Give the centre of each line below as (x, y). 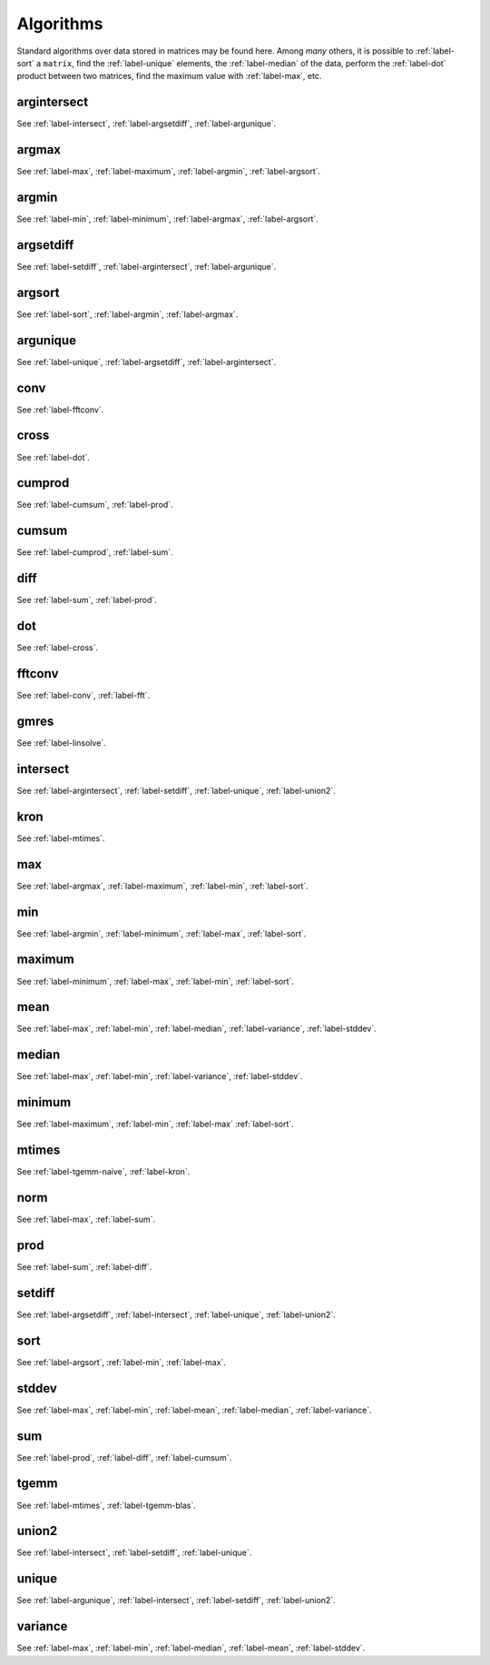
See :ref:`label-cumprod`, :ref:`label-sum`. (95, 552)
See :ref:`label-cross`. (58, 648)
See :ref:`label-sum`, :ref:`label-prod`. (87, 600)
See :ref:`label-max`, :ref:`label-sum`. (86, 1219)
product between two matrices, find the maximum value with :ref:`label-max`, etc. (169, 76)
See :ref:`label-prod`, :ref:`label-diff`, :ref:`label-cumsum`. (124, 1457)
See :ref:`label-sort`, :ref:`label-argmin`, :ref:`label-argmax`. (127, 314)
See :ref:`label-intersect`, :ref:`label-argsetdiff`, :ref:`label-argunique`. (147, 124)
